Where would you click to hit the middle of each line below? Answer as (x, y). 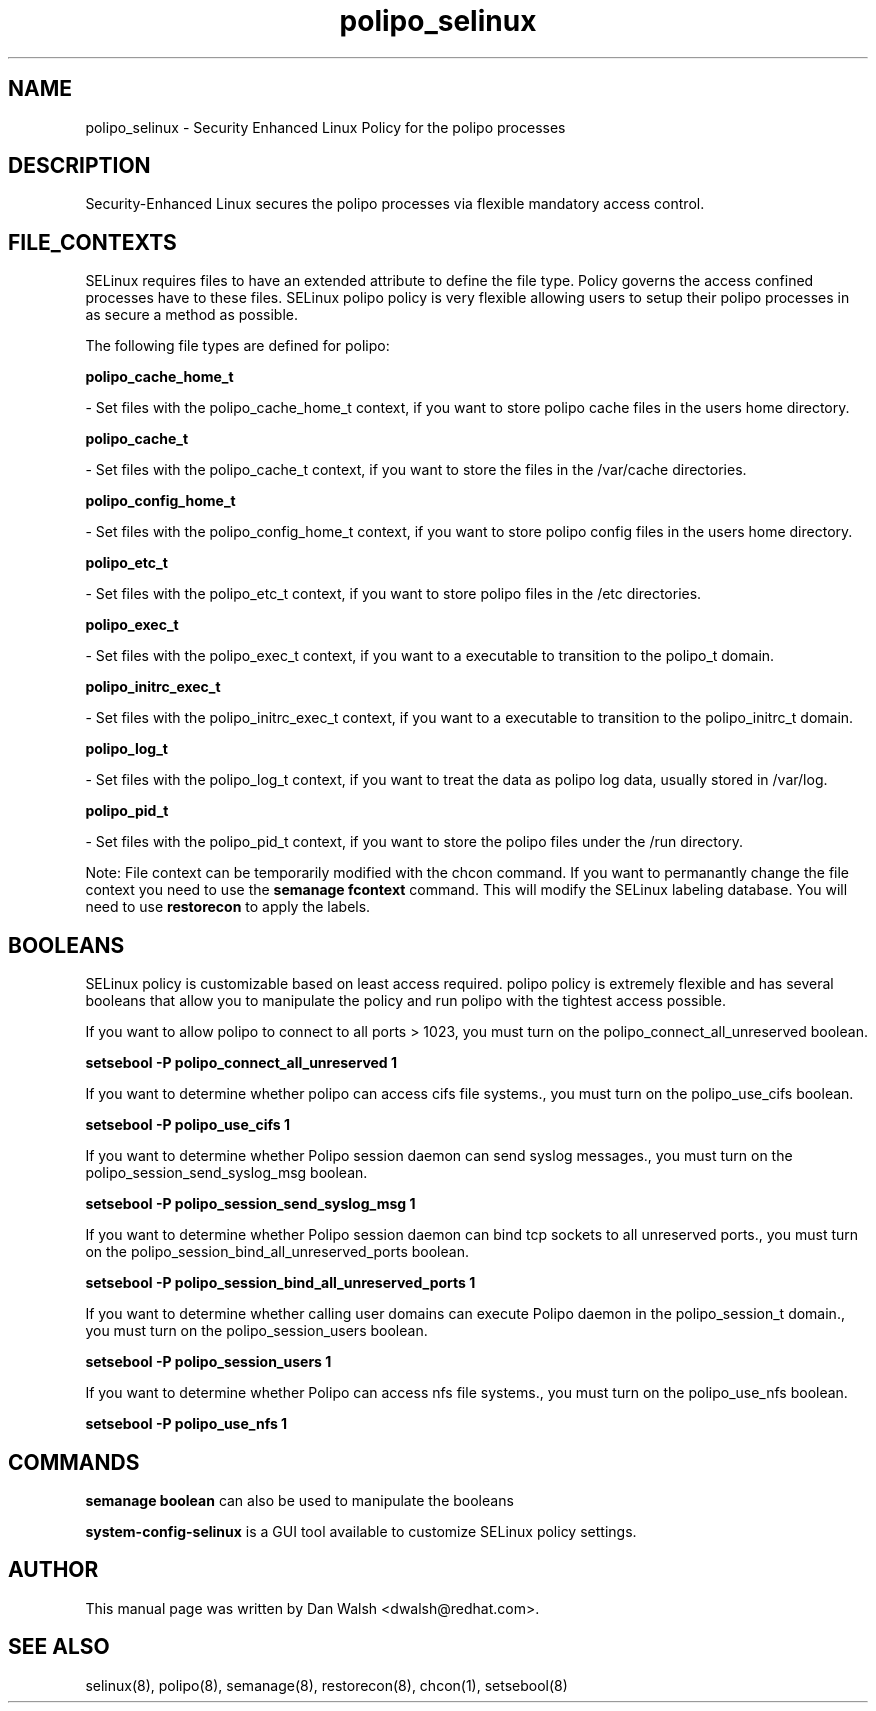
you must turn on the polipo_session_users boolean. (256, 1331)
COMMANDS (74, 1462)
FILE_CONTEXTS (92, 242)
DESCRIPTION (79, 166)
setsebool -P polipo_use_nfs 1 (186, 1424)
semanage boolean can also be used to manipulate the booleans (299, 1500)
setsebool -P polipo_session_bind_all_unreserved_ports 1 (280, 1283)
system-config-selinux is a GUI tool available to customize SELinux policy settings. (361, 1531)
